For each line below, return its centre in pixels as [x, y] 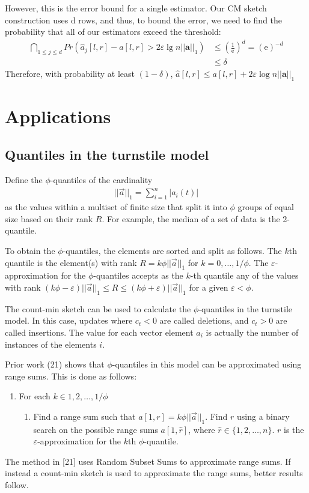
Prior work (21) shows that [55, 364]
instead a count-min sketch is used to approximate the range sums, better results [154, 473]
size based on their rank [49, 218]
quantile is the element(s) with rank [71, 262]
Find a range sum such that [84, 416]
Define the [24, 179]
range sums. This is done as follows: [71, 376]
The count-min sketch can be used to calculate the [98, 308]
